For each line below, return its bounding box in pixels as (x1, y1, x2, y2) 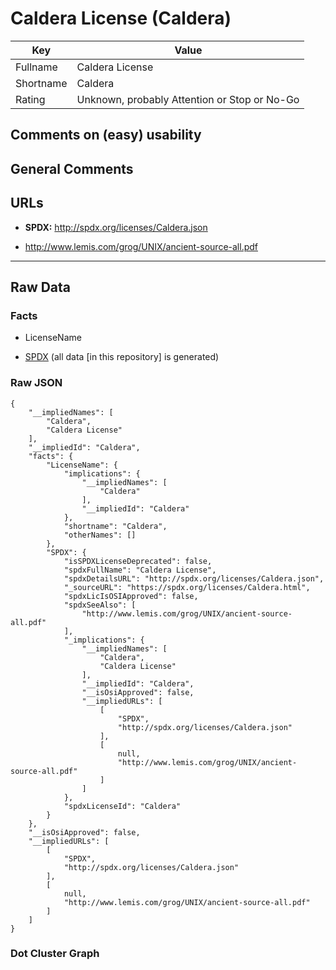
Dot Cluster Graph (10, 947, 100, 961)
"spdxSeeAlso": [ (63, 600, 137, 610)
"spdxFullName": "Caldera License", (63, 565, 217, 575)
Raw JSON (10, 376, 63, 390)
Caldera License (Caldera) (10, 7, 232, 30)
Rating (15, 92, 46, 106)
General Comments (10, 160, 134, 177)
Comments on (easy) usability (10, 127, 202, 144)
